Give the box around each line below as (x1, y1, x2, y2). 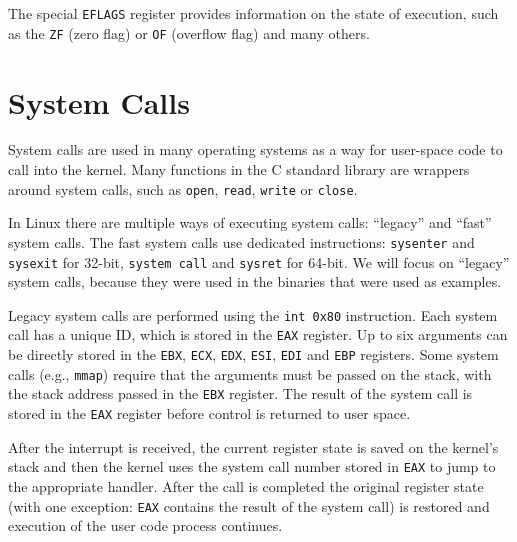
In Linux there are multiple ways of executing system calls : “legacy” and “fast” (8, 212, 492, 233)
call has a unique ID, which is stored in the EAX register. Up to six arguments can (8, 324, 508, 345)
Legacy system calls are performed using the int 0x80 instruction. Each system (8, 304, 498, 325)
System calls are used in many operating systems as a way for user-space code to (8, 139, 503, 160)
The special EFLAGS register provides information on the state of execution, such (8, 3, 499, 23)
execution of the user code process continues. (8, 515, 283, 536)
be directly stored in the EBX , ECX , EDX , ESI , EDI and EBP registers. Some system (8, 344, 499, 365)
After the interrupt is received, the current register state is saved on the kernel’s (8, 436, 499, 457)
